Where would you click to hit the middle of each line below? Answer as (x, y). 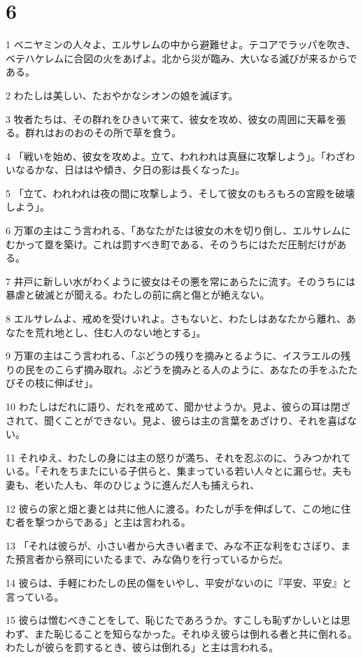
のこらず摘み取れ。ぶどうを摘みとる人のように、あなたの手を (186, 369)
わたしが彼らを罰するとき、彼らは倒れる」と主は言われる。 (142, 647)
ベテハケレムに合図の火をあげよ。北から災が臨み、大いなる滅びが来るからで (181, 58)
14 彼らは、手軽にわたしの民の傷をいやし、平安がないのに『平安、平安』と (179, 582)
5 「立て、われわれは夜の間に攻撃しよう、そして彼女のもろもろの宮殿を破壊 (180, 193)
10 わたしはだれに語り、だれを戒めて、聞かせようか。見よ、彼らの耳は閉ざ (178, 406)
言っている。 (35, 596)
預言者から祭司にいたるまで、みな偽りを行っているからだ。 (152, 559)
